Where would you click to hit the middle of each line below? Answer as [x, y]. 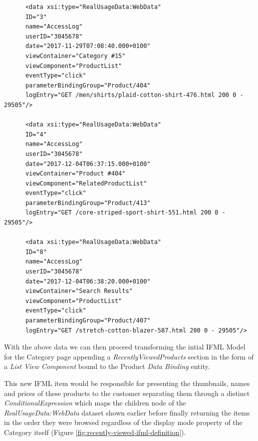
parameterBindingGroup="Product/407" [88, 320]
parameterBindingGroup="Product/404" [88, 85]
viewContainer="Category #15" [75, 56]
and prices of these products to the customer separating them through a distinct [127, 393]
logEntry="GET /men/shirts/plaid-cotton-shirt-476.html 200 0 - [134, 95]
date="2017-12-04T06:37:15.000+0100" [88, 164]
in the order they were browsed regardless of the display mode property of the [123, 422]
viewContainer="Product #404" [75, 174]
